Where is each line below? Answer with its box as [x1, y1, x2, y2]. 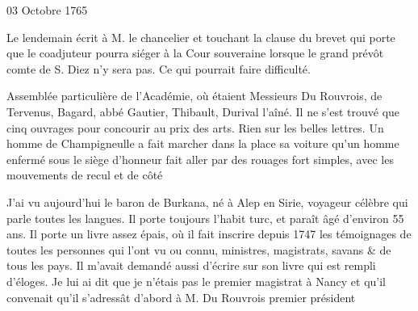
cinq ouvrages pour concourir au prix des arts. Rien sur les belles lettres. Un [6, 119, 384, 136]
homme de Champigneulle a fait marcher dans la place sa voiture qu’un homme [6, 135, 399, 152]
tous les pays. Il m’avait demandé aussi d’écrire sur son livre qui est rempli [6, 257, 376, 274]
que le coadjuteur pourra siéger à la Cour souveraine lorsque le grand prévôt [6, 44, 384, 61]
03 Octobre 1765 [6, 2, 88, 18]
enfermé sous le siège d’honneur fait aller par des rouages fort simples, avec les [6, 150, 394, 167]
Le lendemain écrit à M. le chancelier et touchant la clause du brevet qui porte [6, 28, 395, 45]
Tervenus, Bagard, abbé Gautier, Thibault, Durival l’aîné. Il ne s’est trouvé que [6, 103, 400, 120]
